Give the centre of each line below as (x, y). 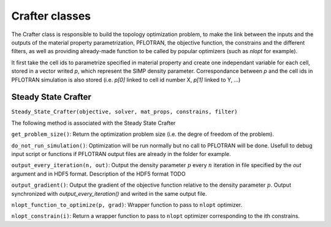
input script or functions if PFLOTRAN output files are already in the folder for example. (121, 154)
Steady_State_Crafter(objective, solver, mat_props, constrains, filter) (125, 112)
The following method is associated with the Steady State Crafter (93, 123)
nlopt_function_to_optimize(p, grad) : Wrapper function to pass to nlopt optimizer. (127, 204)
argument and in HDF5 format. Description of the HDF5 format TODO (99, 174)
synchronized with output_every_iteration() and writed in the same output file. (109, 193)
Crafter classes (51, 16)
